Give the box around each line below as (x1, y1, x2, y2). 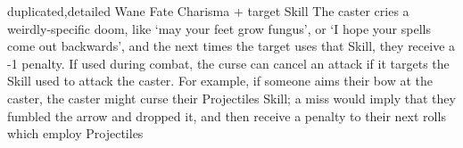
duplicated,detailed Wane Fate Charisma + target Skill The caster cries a (7, 2, 409, 20)
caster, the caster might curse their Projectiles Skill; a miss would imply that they (7, 88, 456, 107)
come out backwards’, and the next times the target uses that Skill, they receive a (7, 37, 456, 55)
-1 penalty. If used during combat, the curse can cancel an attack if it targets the (7, 53, 450, 72)
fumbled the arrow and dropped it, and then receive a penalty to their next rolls (7, 106, 446, 125)
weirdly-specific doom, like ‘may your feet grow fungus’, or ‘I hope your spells (7, 19, 431, 37)
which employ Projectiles (7, 124, 144, 143)
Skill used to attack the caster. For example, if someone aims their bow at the (7, 71, 433, 90)
